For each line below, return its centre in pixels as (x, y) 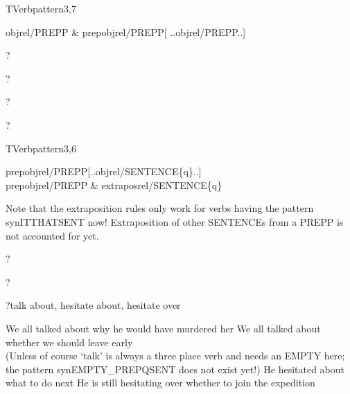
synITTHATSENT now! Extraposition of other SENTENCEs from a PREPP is (175, 221)
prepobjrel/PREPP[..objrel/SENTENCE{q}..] (104, 171)
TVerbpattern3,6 (41, 148)
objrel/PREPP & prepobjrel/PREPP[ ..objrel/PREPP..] (126, 32)
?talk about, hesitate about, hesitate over (93, 305)
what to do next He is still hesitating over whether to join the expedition (160, 383)
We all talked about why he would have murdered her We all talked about (163, 328)
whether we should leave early (69, 342)
